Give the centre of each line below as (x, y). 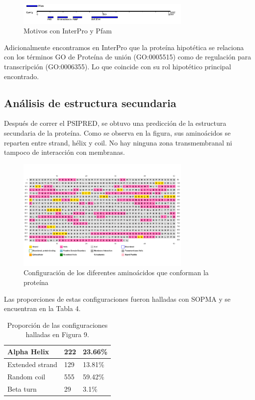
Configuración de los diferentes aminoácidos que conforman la (116, 272)
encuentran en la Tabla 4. (42, 308)
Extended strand (32, 364)
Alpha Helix (28, 351)
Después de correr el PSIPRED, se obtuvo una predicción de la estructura (115, 123)
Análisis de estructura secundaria (90, 102)
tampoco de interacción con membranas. (64, 152)
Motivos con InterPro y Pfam (68, 31)
